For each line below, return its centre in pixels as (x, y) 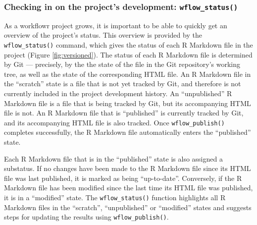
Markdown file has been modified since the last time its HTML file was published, (128, 188)
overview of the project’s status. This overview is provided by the (103, 35)
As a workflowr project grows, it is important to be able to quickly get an (116, 25)
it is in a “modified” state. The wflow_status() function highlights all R (115, 197)
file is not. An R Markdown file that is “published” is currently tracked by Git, (124, 113)
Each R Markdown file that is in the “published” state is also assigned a (113, 158)
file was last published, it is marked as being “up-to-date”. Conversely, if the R (123, 178)
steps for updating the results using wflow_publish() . (86, 217)
